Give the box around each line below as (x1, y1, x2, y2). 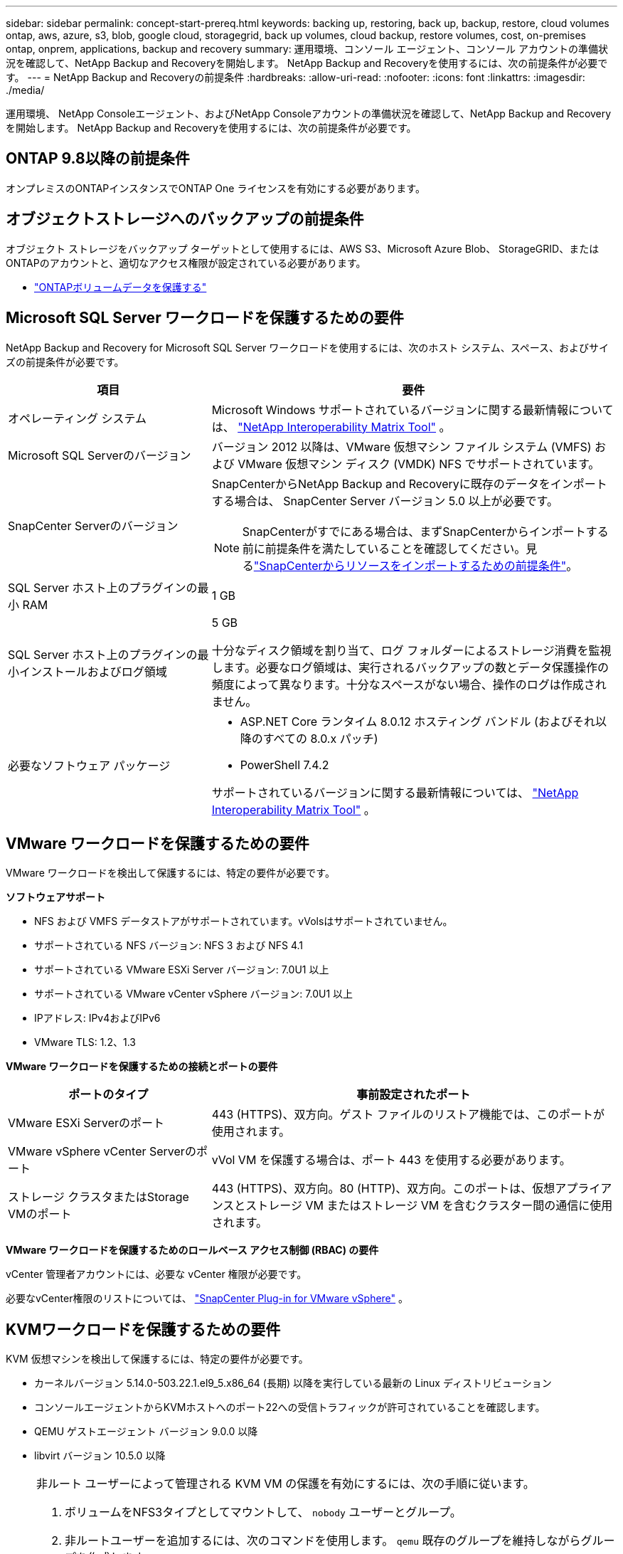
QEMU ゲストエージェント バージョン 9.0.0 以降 (34, 1425, 258, 1438)
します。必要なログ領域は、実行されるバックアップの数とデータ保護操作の (211, 660, 609, 675)
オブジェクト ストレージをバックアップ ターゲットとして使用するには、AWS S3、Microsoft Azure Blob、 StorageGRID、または (6, 242, 600, 255)
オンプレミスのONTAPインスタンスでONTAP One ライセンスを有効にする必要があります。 (6, 181, 425, 194)
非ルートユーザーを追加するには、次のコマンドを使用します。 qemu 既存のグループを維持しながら (65, 1533, 581, 1548)
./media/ (6, 84, 45, 96)
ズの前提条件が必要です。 (6, 355, 124, 368)
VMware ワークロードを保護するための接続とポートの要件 (6, 1060, 278, 1073)
